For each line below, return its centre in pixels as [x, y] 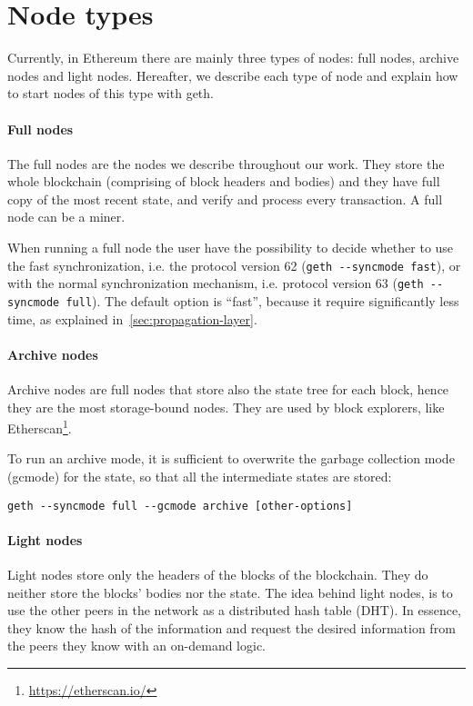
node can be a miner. [66, 217]
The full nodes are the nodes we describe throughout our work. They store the [226, 163]
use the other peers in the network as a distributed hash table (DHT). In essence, [235, 610]
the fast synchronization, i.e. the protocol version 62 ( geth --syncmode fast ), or [234, 265]
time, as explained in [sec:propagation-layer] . [132, 318]
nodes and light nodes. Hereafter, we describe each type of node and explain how [233, 75]
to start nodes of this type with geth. [111, 93]
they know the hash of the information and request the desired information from [231, 627]
